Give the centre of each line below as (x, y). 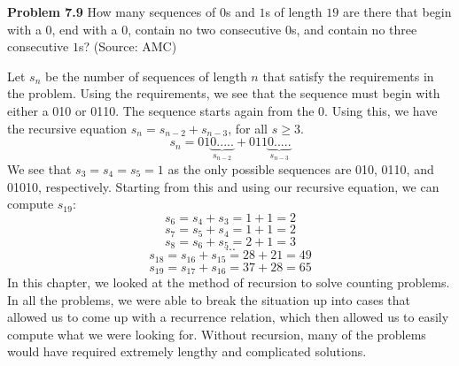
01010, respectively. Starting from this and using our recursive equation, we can (223, 186)
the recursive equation (67, 128)
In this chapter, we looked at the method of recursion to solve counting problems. (229, 282)
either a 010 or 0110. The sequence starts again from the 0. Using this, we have (222, 110)
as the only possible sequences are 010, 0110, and (301, 169)
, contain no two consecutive (205, 29)
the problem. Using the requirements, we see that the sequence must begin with (224, 93)
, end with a (85, 29)
